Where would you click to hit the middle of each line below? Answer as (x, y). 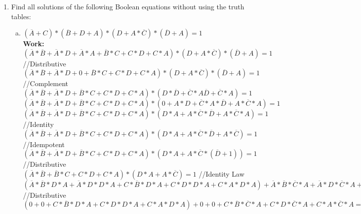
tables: (21, 16)
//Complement (45, 83)
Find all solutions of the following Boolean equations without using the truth (128, 6)
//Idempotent (44, 144)
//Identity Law (221, 173)
